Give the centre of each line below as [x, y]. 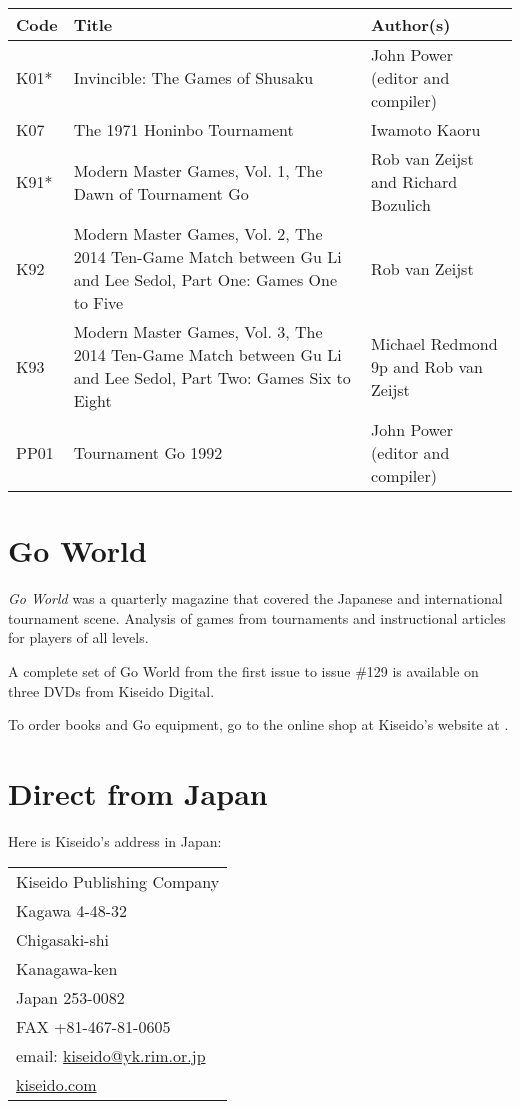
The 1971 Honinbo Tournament [183, 129]
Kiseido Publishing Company [118, 882]
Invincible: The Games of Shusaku [193, 77]
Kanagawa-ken [67, 969]
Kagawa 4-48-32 [72, 911]
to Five [98, 302]
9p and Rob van [427, 366]
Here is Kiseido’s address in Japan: [115, 840]
